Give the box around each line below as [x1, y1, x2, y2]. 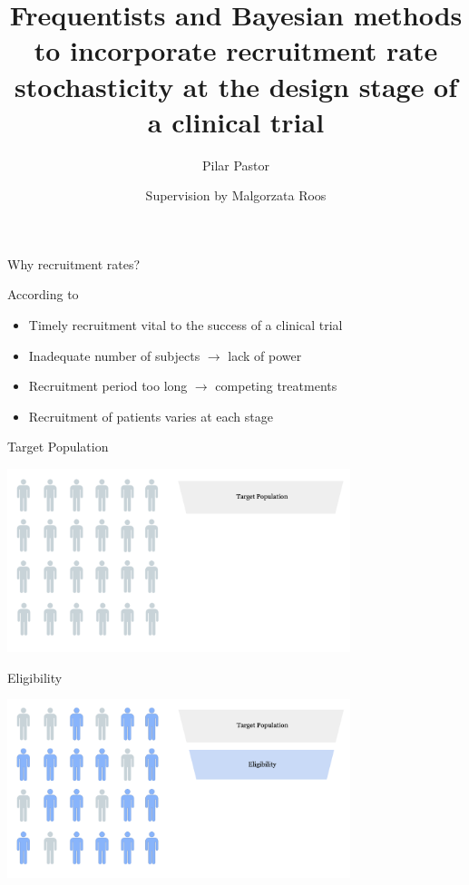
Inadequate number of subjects [28, 345, 200, 365]
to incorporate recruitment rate [34, 32, 438, 69]
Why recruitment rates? [7, 254, 141, 273]
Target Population [7, 437, 109, 456]
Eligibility [7, 667, 63, 686]
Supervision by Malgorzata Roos [145, 186, 327, 205]
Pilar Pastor [201, 155, 270, 174]
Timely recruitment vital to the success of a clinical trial [28, 316, 343, 335]
